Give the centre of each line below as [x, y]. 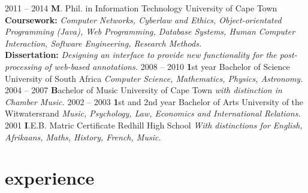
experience [50, 178]
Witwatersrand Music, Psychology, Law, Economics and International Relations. [153, 113]
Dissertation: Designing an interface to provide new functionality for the [141, 55]
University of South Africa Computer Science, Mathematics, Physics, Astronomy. [154, 78]
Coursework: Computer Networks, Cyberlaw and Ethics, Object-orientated [143, 19]
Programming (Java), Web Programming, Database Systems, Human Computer [150, 31]
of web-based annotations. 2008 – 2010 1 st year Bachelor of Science [167, 66]
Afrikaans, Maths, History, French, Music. [83, 137]
